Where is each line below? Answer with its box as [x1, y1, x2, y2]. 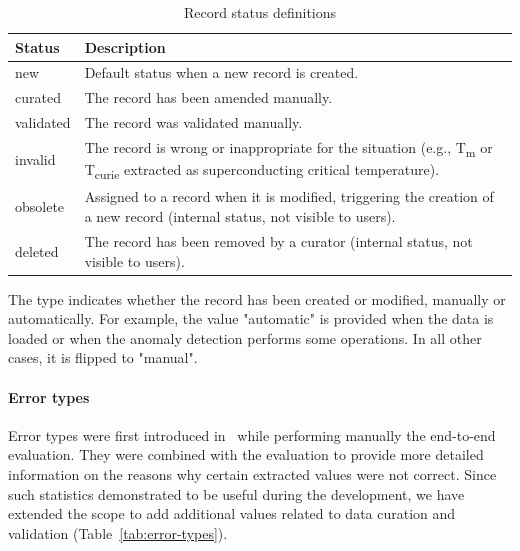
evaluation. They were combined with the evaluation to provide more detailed [8, 444, 484, 465]
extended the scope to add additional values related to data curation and [8, 503, 456, 524]
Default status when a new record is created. [84, 62, 359, 83]
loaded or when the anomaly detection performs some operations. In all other [8, 327, 482, 348]
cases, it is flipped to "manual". [8, 347, 198, 368]
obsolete [15, 196, 65, 217]
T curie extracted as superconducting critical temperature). [84, 159, 440, 182]
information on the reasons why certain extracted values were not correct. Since [8, 463, 497, 484]
